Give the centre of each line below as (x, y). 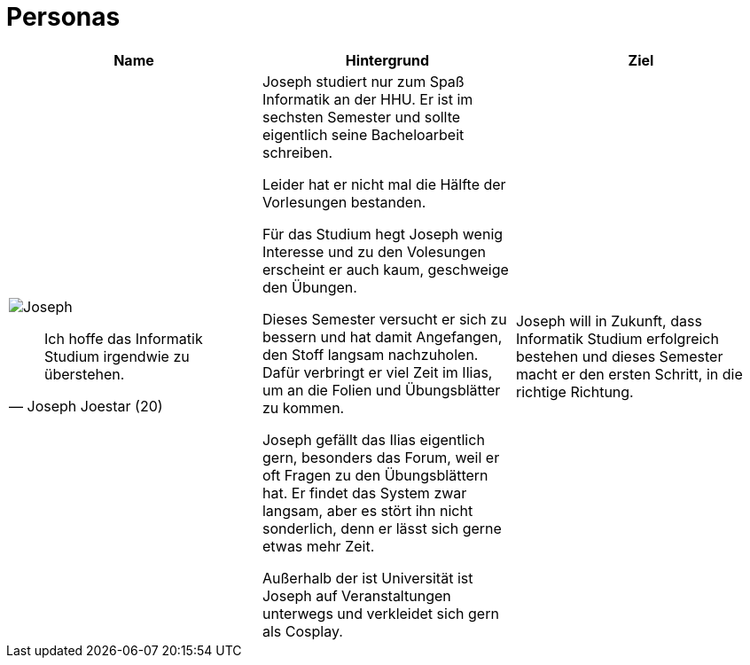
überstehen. (85, 374)
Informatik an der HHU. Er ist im (367, 99)
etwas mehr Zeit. (318, 546)
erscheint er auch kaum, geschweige (385, 269)
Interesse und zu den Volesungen (374, 251)
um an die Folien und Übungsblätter (381, 390)
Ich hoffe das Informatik (124, 338)
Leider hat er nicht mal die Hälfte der (384, 184)
